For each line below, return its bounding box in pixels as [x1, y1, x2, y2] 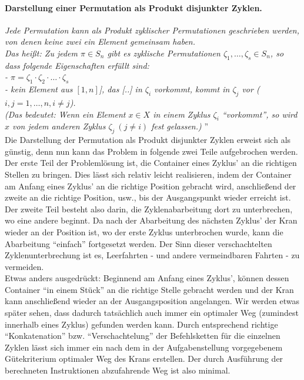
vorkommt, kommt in [154, 83, 230, 95]
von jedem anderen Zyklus [12, 120, 106, 132]
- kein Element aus [5, 83, 73, 95]
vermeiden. [5, 260, 44, 272]
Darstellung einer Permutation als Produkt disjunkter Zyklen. [5, 1, 262, 14]
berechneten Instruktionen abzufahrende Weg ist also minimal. [5, 364, 230, 376]
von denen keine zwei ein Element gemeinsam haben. [5, 35, 196, 48]
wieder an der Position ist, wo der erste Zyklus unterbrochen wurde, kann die [5, 225, 283, 238]
